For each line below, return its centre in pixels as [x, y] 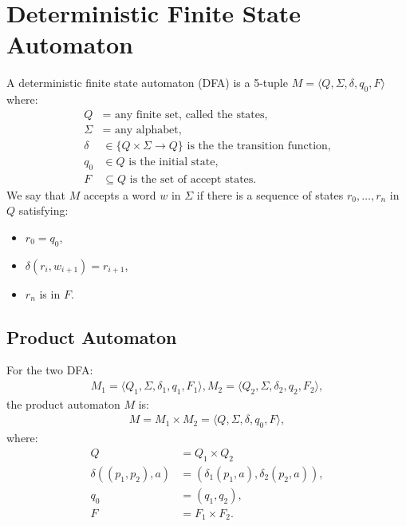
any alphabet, [148, 130]
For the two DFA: [50, 370]
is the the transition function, [259, 146]
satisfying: [43, 210]
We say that [36, 194]
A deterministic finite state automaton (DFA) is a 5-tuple [147, 83]
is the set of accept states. [193, 179]
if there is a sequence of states [270, 194]
